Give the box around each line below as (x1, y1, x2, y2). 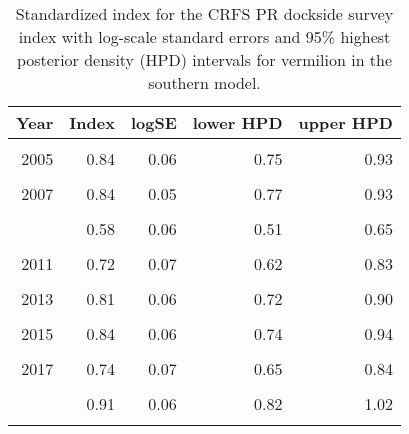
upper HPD (298, 111, 393, 134)
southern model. (148, 71, 261, 94)
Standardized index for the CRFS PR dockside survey (15, 2, 394, 25)
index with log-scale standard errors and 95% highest (18, 25, 391, 48)
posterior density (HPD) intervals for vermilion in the (16, 48, 393, 71)
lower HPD (192, 111, 283, 134)
